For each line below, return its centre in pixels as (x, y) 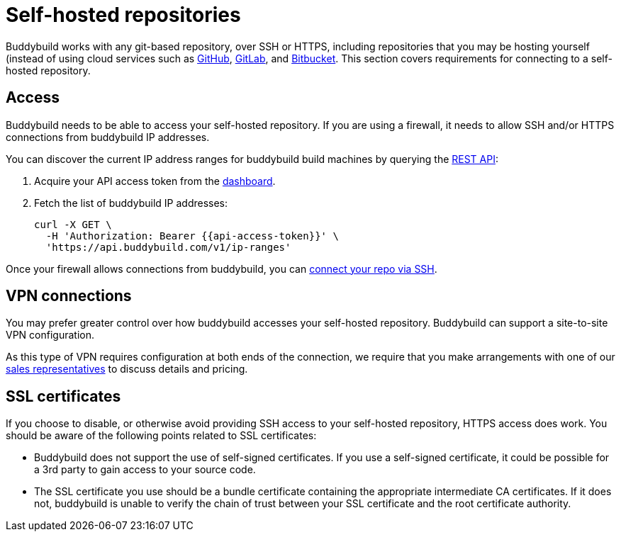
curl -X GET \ (73, 224)
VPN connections (69, 296)
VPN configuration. (50, 335)
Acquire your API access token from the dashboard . (155, 181)
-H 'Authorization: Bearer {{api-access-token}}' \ (192, 236)
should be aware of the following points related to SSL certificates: (161, 436)
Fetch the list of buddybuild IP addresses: (131, 203)
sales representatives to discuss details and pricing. (127, 369)
